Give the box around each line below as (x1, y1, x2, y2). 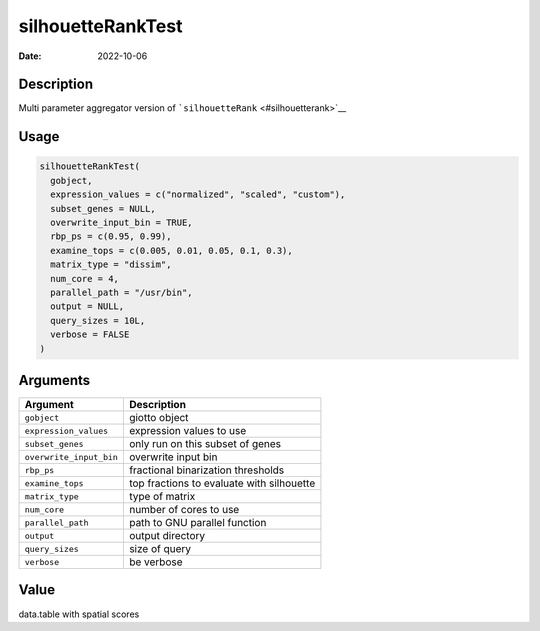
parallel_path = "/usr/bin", (50, 286, 194, 298)
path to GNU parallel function (128, 516, 267, 530)
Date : (18, 50, 42, 62)
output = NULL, (50, 301, 125, 312)
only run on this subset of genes (128, 437, 282, 451)
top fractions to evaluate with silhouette (128, 476, 316, 490)
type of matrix (128, 490, 196, 504)
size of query (128, 542, 192, 556)
